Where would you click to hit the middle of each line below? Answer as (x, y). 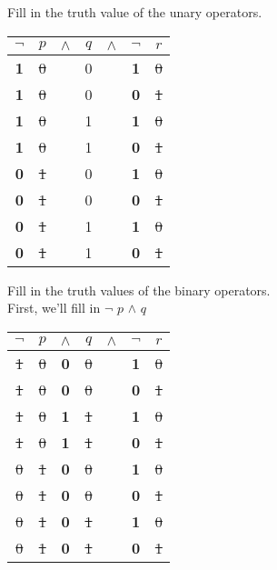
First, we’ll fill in (54, 308)
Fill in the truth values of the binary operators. (139, 290)
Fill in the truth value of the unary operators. (135, 12)
